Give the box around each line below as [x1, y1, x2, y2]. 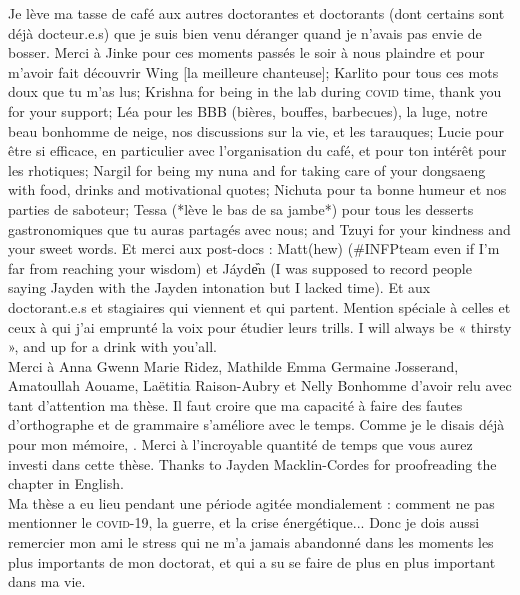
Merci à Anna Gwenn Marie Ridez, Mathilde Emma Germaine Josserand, [8, 355, 459, 376]
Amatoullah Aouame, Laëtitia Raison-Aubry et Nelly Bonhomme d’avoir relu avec [8, 375, 512, 396]
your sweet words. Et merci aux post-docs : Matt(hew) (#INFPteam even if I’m [8, 238, 500, 259]
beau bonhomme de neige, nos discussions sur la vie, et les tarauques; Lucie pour [8, 120, 504, 141]
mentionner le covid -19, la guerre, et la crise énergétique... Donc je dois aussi [8, 512, 480, 533]
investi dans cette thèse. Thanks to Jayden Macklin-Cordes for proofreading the [8, 453, 497, 474]
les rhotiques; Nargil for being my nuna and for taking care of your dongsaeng [8, 159, 486, 180]
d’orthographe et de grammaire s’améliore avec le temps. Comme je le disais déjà [8, 414, 505, 435]
